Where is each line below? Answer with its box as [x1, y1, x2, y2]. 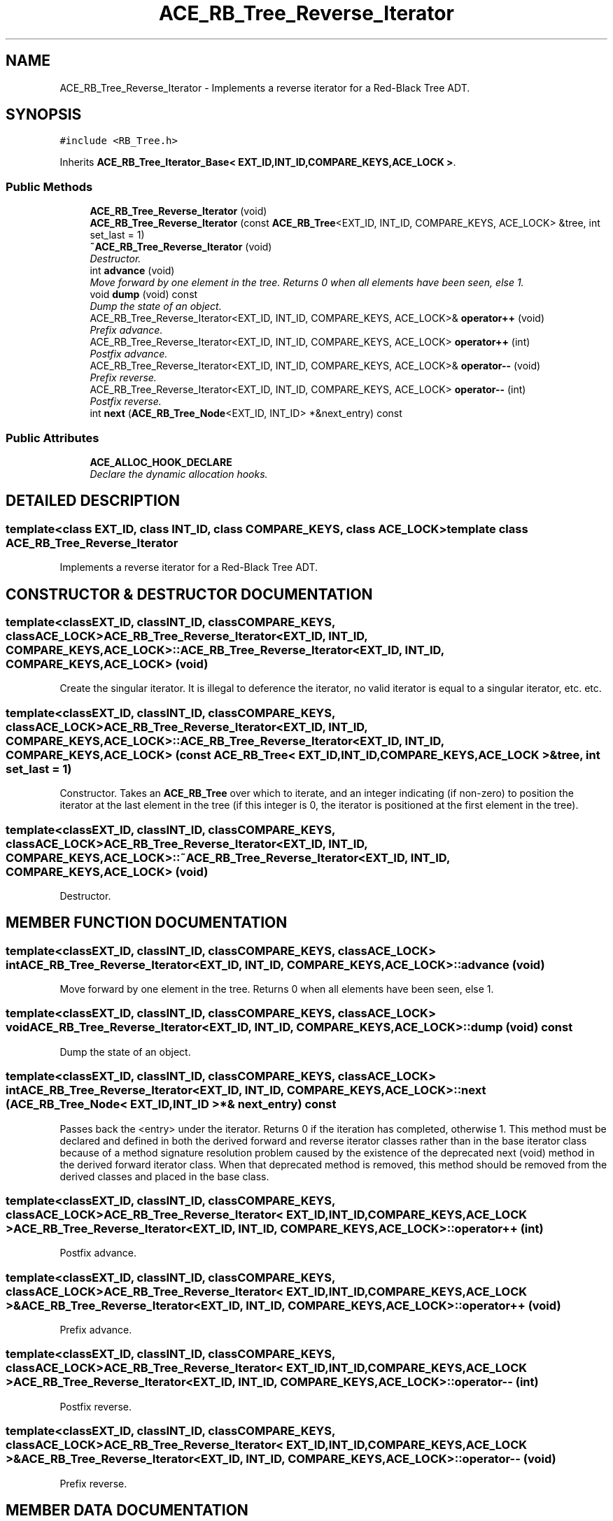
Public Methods [6, 179, 93, 194]
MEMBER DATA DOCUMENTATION [6, 1501, 248, 1520]
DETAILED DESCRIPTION [6, 492, 181, 510]
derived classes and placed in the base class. [59, 1170, 269, 1182]
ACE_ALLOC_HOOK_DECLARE [90, 455, 232, 468]
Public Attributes [6, 430, 99, 445]
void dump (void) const [90, 288, 198, 301]
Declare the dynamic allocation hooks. [90, 467, 268, 480]
